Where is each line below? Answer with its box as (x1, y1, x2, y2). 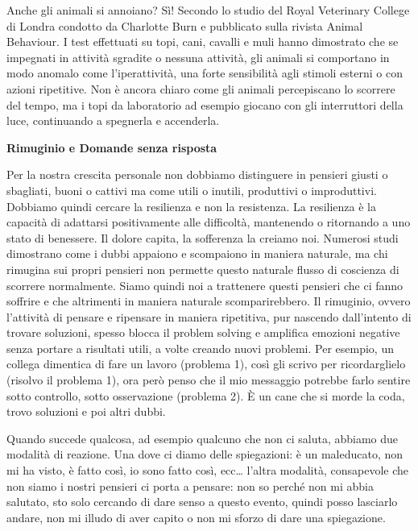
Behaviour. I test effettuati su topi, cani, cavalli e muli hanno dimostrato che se (6, 33, 399, 50)
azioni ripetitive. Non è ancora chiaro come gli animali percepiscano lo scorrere (6, 80, 395, 97)
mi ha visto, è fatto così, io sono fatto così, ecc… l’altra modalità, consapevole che (6, 462, 408, 479)
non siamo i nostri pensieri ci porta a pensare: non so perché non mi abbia (6, 477, 374, 494)
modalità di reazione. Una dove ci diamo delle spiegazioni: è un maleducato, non (6, 446, 404, 463)
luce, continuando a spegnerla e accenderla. (6, 112, 220, 129)
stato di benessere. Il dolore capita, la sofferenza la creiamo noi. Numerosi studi (6, 229, 399, 246)
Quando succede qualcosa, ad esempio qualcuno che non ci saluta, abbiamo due (6, 429, 399, 446)
